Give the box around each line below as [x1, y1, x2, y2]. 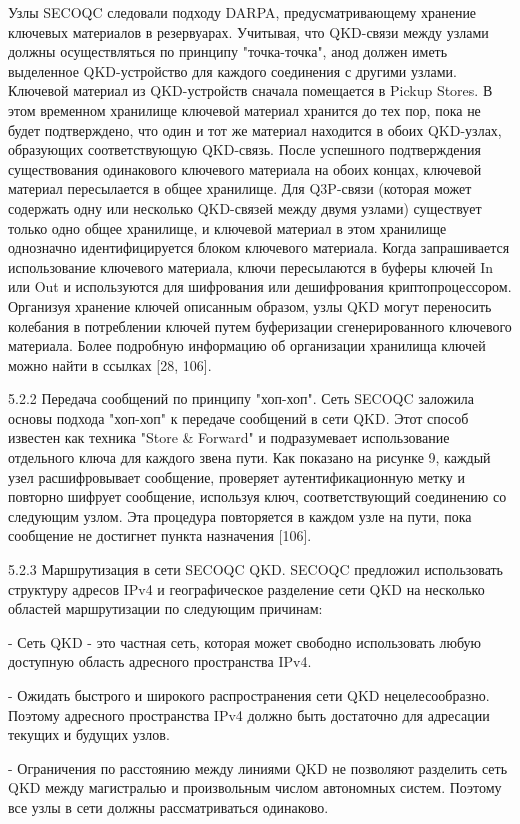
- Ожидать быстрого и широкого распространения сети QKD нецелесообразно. [8, 685, 490, 705]
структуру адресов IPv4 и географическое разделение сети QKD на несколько [8, 578, 485, 599]
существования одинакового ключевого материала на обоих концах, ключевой [8, 158, 482, 179]
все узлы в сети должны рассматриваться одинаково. [8, 796, 329, 817]
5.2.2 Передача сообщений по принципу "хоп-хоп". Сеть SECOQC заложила [8, 388, 475, 409]
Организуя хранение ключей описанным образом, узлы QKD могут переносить [8, 295, 492, 316]
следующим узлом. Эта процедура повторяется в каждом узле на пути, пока [8, 505, 472, 526]
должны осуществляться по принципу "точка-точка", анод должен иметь [8, 41, 448, 62]
